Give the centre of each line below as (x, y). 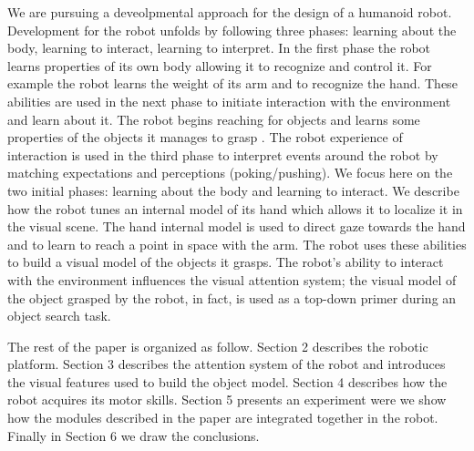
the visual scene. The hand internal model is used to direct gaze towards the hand (237, 226)
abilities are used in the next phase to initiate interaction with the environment (229, 101)
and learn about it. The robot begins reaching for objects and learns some (214, 119)
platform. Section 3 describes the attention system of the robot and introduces (227, 364)
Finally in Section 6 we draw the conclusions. (134, 435)
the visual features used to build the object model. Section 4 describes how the (227, 381)
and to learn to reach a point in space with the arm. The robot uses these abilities (237, 244)
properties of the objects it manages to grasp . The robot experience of (205, 137)
